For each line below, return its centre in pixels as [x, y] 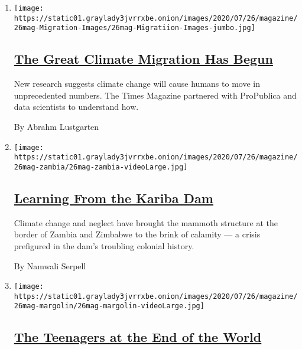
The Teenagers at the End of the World [138, 337]
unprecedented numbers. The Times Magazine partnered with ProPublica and [155, 95]
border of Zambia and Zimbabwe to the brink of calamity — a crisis [137, 234]
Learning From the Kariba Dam [113, 198]
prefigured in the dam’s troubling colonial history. [104, 245]
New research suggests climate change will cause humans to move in [137, 84]
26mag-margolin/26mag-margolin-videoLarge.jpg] [109, 306]
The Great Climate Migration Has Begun [143, 59]
